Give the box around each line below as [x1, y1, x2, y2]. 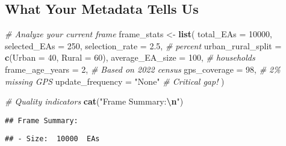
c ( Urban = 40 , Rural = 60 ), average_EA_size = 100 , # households [5, 51, 255, 64]
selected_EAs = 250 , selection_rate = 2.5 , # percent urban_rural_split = [5, 39, 282, 52]
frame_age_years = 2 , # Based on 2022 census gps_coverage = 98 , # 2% [5, 62, 281, 75]
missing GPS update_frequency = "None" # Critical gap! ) [5, 75, 225, 87]
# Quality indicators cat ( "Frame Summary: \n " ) [5, 95, 184, 108]
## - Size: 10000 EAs [5, 135, 100, 144]
